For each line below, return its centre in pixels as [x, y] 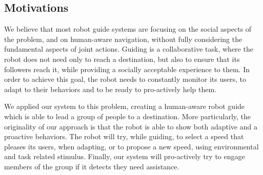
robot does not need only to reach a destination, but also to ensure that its [122, 59]
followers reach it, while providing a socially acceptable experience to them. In [127, 69]
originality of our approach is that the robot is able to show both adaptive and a [131, 126]
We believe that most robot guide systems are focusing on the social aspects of [128, 29]
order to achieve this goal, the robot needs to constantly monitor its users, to [125, 79]
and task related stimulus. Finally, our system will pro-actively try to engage [125, 156]
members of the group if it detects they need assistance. [92, 166]
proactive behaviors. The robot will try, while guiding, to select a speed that [124, 136]
